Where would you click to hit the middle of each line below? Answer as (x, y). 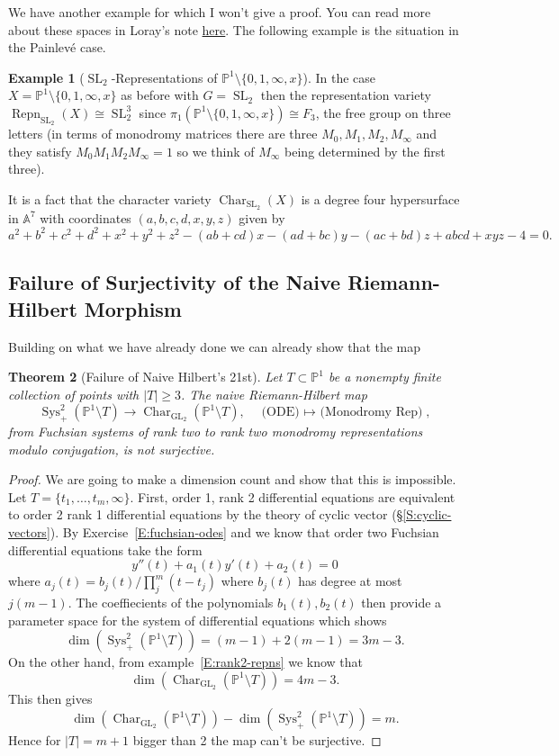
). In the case (339, 77)
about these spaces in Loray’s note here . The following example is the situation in (234, 29)
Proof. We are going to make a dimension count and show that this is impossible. (232, 479)
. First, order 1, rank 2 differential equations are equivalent (293, 496)
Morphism (133, 308)
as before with (160, 95)
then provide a (401, 603)
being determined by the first (365, 151)
